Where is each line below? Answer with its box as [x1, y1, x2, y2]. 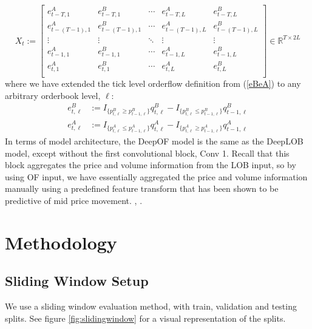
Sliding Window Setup [5, 271, 149, 290]
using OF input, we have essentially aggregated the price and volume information [5, 170, 308, 183]
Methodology [5, 229, 117, 254]
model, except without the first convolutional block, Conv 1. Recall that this [5, 146, 290, 159]
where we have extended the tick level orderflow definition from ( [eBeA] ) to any [5, 77, 301, 90]
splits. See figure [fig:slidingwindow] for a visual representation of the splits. [5, 311, 286, 324]
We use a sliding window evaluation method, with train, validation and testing [5, 300, 297, 313]
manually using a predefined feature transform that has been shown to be [5, 182, 279, 195]
